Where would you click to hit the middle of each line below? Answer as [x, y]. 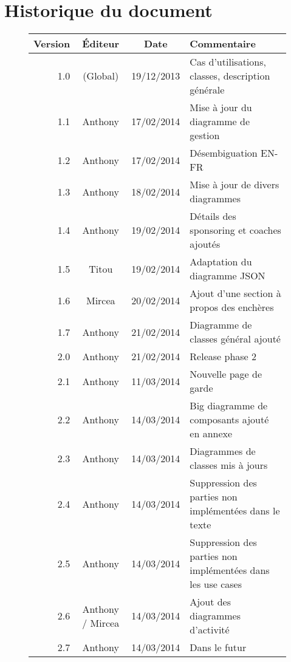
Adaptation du [221, 262]
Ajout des [210, 602]
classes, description [230, 76]
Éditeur [101, 44]
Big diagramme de [229, 406]
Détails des [213, 216]
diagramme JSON [228, 276]
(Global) [101, 76]
